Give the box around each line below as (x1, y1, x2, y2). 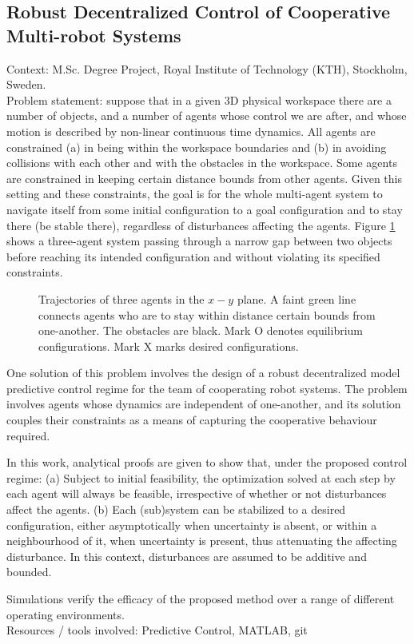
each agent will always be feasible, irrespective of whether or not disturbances (6, 485, 387, 502)
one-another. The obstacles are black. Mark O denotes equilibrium (38, 322, 363, 339)
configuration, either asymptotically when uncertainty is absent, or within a (6, 516, 377, 533)
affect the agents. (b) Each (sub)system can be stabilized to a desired (6, 501, 346, 518)
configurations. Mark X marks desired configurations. (38, 337, 299, 354)
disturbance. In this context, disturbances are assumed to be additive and (6, 547, 367, 564)
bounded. (6, 563, 52, 580)
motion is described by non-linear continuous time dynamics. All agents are (6, 122, 376, 139)
